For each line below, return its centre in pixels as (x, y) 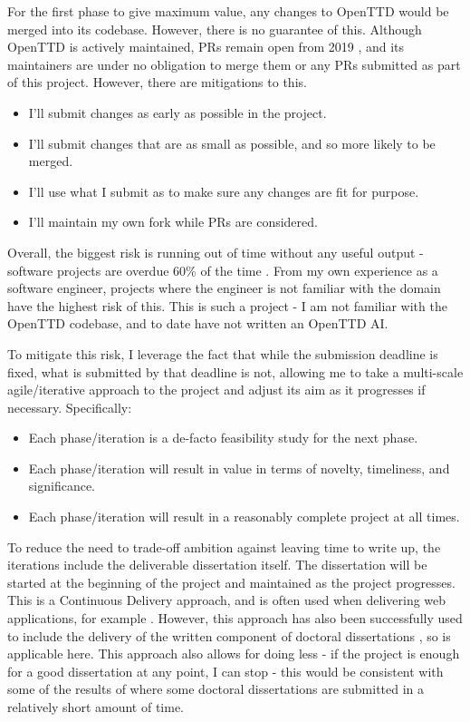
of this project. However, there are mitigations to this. (157, 82)
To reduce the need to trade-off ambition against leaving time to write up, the (224, 546)
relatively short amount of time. (96, 707)
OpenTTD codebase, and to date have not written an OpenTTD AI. (198, 323)
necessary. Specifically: (70, 407)
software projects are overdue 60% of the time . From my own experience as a (223, 270)
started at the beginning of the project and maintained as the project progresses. (231, 582)
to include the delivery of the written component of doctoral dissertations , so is (229, 635)
